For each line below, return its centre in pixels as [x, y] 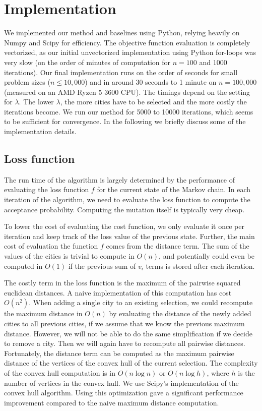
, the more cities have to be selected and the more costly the [153, 102]
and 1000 [213, 62]
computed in [23, 266]
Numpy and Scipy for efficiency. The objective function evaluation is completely [127, 42]
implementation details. [40, 131]
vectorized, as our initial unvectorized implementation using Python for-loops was [130, 52]
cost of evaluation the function [51, 246]
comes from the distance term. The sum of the [178, 246]
